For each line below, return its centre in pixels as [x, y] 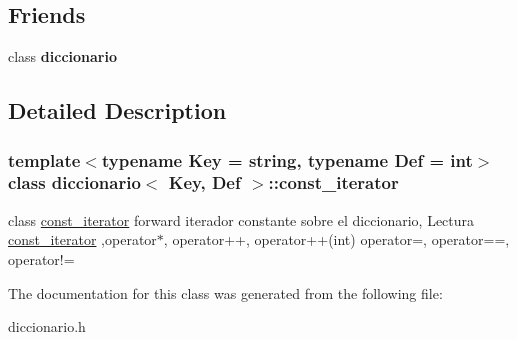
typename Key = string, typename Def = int [287, 159]
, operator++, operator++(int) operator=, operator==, [336, 239]
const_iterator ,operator [82, 239]
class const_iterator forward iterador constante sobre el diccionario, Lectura [241, 219]
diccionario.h [47, 326]
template [44, 159]
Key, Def [204, 182]
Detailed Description [117, 110]
